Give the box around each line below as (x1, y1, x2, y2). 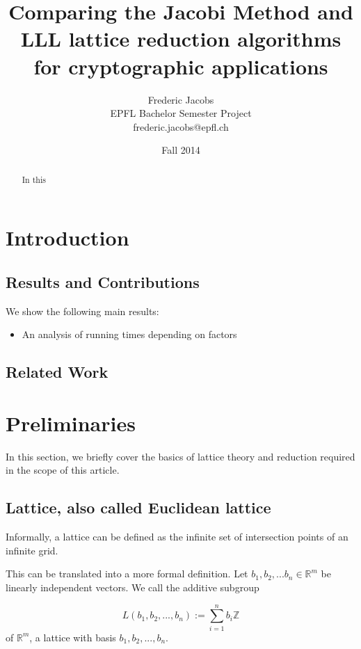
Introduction (6, 223, 129, 252)
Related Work (6, 361, 109, 383)
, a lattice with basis (29, 630, 116, 644)
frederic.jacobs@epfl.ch (133, 119, 229, 134)
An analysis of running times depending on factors (22, 327, 237, 342)
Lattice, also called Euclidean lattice (6, 497, 271, 518)
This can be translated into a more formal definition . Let (6, 566, 248, 581)
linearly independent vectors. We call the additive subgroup (6, 579, 259, 594)
